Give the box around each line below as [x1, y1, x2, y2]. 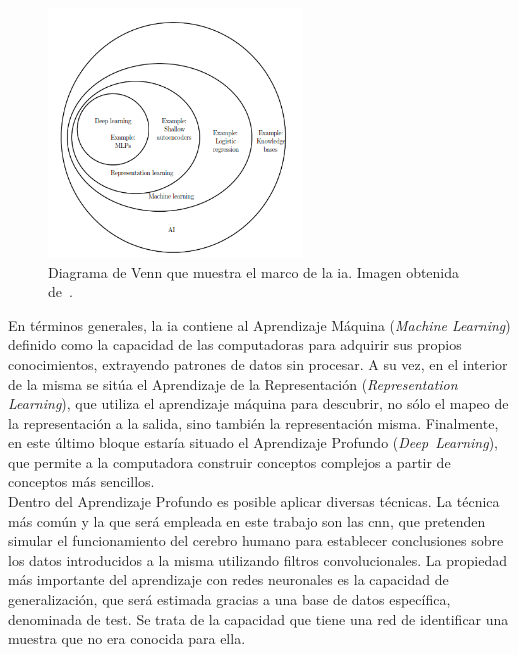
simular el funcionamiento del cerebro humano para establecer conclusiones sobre [8, 530, 504, 551]
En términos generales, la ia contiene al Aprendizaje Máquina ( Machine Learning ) [8, 314, 511, 335]
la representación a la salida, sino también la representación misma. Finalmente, [8, 412, 499, 433]
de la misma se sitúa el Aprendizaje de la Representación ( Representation [8, 373, 458, 394]
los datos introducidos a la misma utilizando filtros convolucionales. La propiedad [8, 549, 507, 570]
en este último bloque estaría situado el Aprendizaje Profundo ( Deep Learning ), [8, 432, 498, 453]
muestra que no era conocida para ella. [8, 628, 246, 649]
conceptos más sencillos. [8, 471, 155, 492]
